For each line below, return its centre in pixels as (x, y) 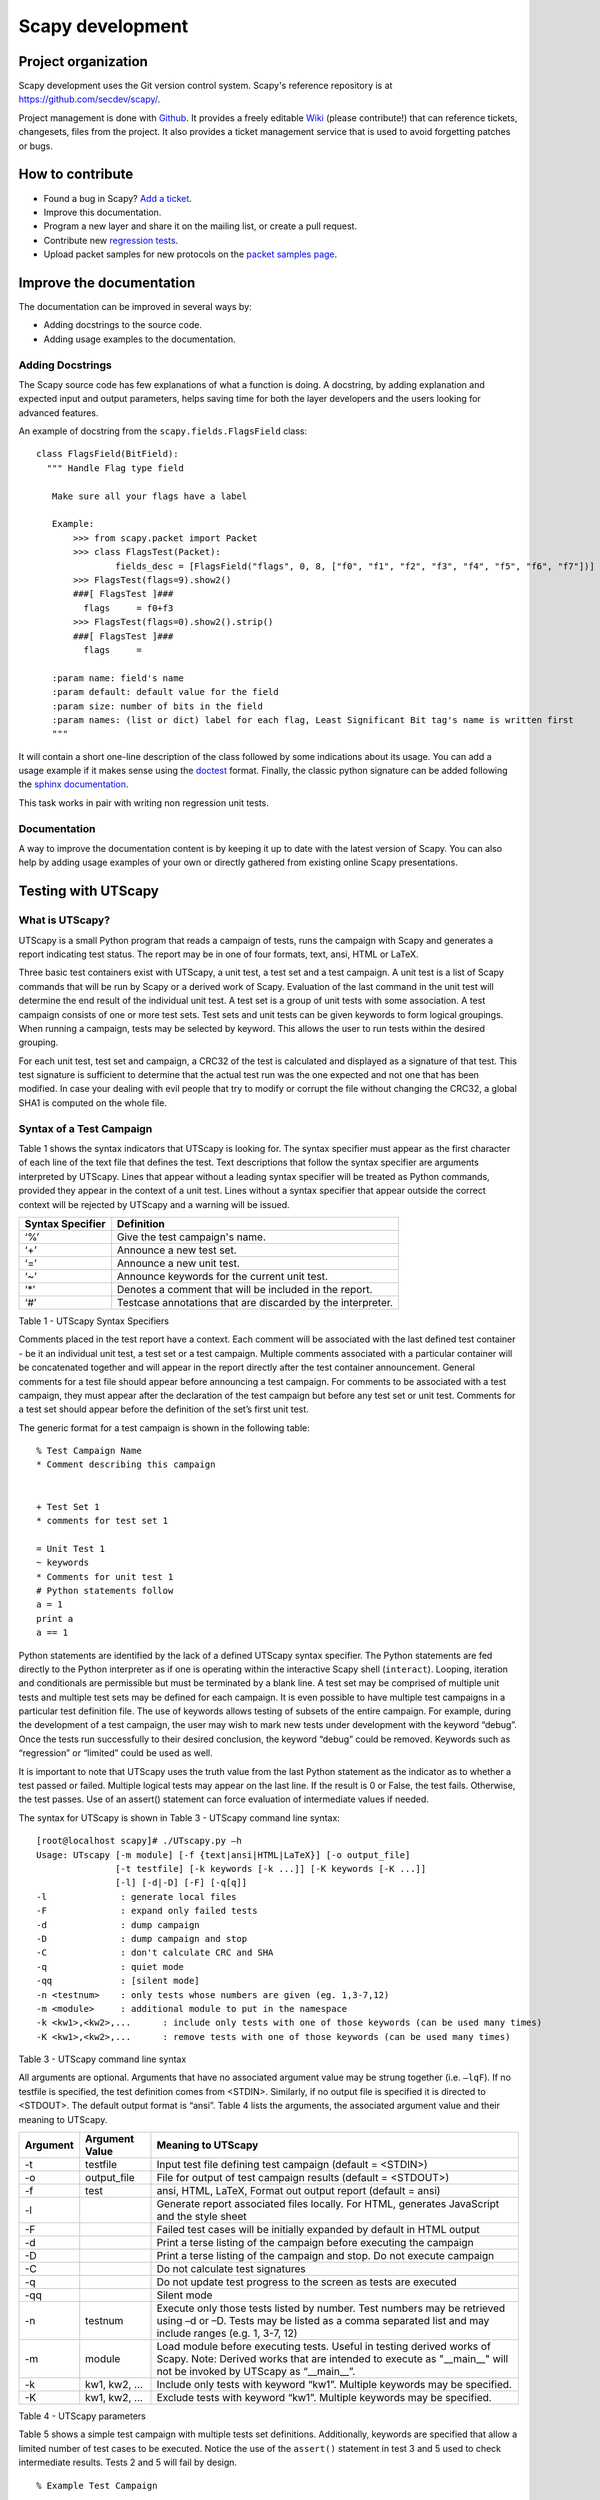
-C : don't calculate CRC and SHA (155, 1953)
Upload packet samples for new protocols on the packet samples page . (190, 254)
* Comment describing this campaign (126, 1464)
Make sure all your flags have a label (149, 496)
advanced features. (58, 412)
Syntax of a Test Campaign (85, 1128)
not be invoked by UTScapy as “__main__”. (256, 2372)
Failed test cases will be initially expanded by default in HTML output (318, 2230)
